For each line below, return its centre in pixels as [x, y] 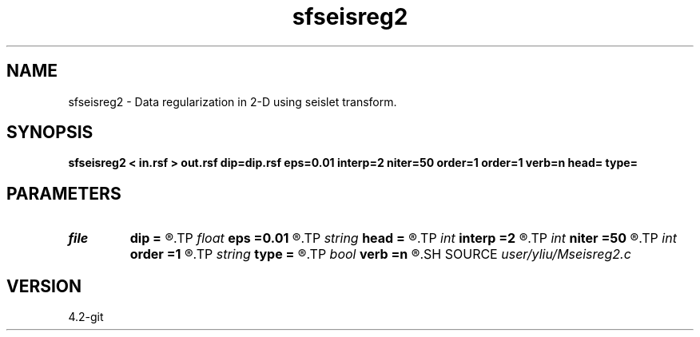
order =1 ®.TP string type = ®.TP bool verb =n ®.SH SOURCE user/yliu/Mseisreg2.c [380, 254]
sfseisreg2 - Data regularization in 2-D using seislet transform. [233, 101]
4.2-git [86, 317]
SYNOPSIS [50, 133]
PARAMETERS [64, 193]
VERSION [44, 286]
